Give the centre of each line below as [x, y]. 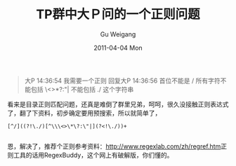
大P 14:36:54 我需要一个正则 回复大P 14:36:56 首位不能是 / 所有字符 [122, 81]
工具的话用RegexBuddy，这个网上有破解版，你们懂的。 [93, 155]
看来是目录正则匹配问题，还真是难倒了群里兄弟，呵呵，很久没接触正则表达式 [118, 104]
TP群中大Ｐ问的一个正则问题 [118, 14]
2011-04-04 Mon [118, 48]
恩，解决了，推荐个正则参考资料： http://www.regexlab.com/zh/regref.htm [114, 146]
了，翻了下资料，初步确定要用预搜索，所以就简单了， [84, 113]
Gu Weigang [118, 34]
